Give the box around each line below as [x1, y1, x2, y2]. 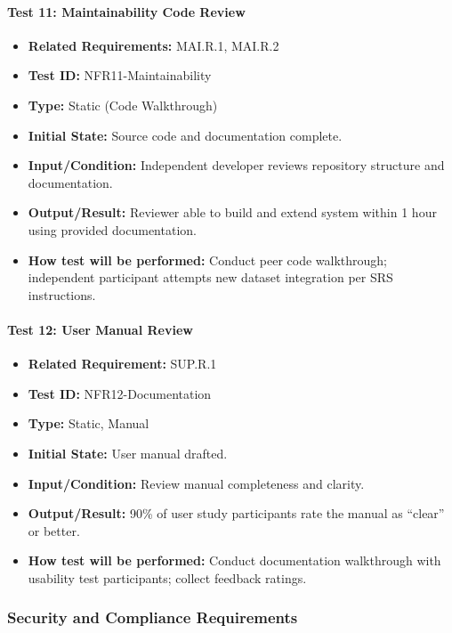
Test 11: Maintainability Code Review [7, 2, 246, 20]
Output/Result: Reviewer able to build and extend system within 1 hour [28, 203, 437, 222]
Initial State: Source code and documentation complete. [28, 126, 343, 144]
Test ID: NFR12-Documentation [28, 384, 212, 402]
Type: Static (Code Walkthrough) [28, 95, 218, 114]
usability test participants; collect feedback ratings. [28, 568, 307, 587]
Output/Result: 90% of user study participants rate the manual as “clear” [28, 504, 445, 523]
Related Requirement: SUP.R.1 [28, 354, 217, 373]
